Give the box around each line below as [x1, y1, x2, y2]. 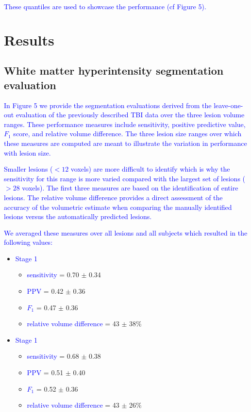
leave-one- [214, 100, 243, 110]
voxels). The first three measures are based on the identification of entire [22, 183, 238, 193]
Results [4, 30, 54, 49]
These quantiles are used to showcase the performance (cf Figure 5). [4, 1, 206, 11]
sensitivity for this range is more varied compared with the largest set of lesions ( [4, 173, 246, 183]
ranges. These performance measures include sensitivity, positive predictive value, [4, 119, 246, 129]
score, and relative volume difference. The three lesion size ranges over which [13, 128, 242, 139]
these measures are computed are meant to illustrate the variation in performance [4, 138, 247, 148]
